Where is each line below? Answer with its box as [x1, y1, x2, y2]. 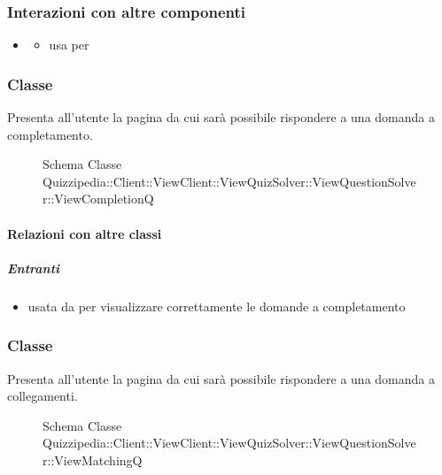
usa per [49, 35, 89, 54]
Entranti [7, 258, 60, 277]
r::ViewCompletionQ [43, 189, 154, 208]
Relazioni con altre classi [7, 224, 162, 242]
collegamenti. [7, 387, 78, 405]
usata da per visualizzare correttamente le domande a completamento [27, 296, 406, 315]
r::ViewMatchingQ [43, 450, 143, 469]
